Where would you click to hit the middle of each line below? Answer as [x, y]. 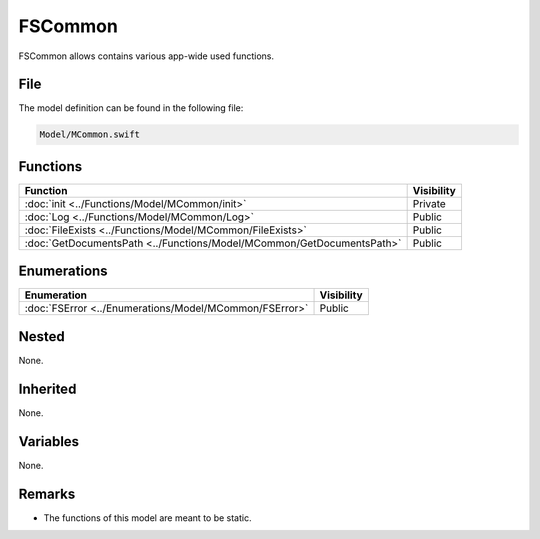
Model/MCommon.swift [89, 134]
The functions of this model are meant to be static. [147, 517]
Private [429, 203]
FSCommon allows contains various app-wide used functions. [146, 56]
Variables [49, 441]
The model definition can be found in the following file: [131, 108]
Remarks [47, 493]
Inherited [47, 388]
